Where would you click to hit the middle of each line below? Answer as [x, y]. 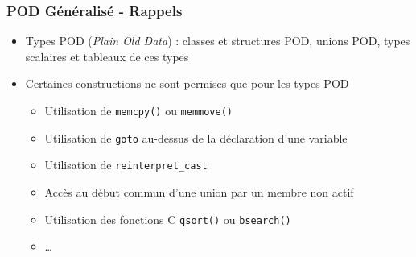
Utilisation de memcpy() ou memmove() [139, 110]
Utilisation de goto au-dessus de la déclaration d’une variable [196, 137]
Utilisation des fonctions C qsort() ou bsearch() [168, 219]
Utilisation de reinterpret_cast [126, 165]
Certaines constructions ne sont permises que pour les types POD [187, 83]
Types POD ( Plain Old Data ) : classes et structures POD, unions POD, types [218, 41]
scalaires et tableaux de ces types [107, 56]
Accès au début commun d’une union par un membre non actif [199, 191]
